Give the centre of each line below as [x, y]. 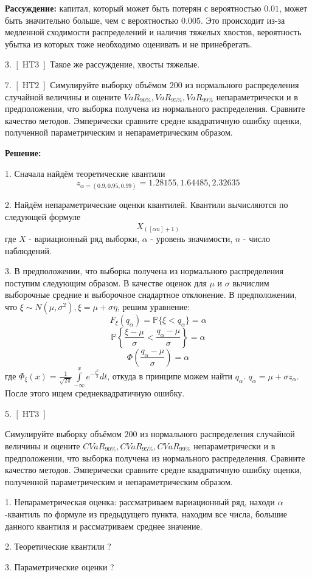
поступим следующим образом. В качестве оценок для [106, 282]
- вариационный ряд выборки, [84, 239]
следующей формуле [43, 216]
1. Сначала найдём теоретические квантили [85, 173]
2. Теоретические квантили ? [58, 546]
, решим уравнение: [154, 306]
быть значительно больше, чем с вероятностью [92, 20]
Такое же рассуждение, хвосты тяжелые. [125, 64]
